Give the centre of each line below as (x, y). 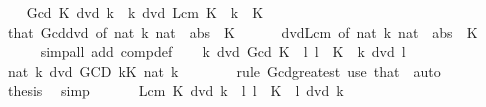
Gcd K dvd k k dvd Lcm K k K (145, 12)
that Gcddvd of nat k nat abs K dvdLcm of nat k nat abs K (242, 31)
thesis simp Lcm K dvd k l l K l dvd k (175, 90)
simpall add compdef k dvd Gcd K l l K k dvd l (223, 51)
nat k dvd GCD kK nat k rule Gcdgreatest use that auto (224, 70)
